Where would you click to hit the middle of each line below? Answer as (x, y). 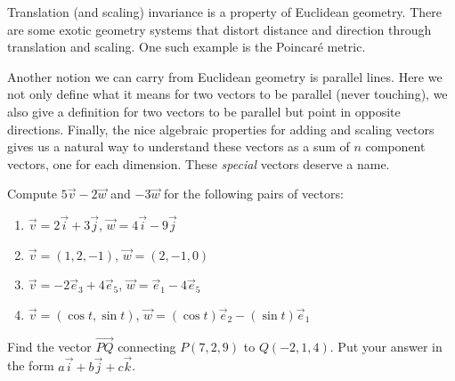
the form (31, 365)
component (395, 146)
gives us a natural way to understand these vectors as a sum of (179, 146)
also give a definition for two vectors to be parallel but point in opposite (204, 111)
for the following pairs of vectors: (254, 194)
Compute (32, 194)
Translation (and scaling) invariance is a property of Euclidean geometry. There (224, 12)
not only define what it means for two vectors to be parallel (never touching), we (227, 94)
